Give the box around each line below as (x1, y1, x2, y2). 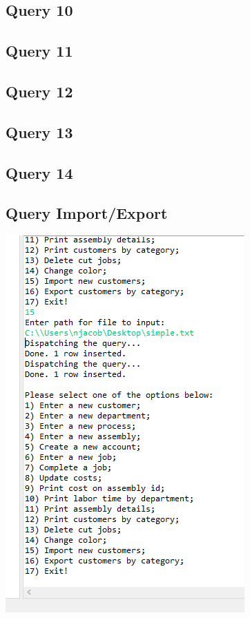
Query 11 (6, 40, 73, 61)
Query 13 (6, 121, 73, 142)
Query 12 (6, 80, 73, 102)
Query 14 (6, 162, 73, 183)
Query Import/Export (6, 202, 168, 224)
